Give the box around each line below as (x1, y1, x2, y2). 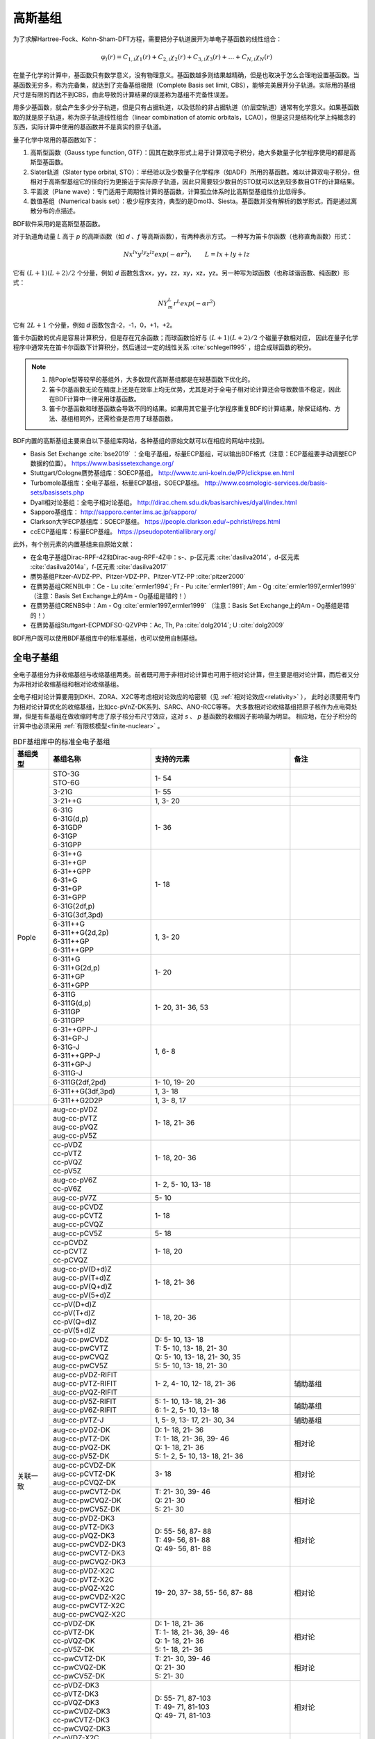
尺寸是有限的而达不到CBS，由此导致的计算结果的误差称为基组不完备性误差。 (12, 90, 233, 99)
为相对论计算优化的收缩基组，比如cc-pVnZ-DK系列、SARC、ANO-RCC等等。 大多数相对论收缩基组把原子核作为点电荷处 (12, 703, 358, 711)
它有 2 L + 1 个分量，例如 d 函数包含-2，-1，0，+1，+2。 (12, 321, 176, 329)
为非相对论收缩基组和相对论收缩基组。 (12, 680, 123, 688)
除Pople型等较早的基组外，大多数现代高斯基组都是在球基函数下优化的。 (49, 376, 254, 384)
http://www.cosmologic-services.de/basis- (204, 479, 328, 487)
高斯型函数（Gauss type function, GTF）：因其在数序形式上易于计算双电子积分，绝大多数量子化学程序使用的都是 (30, 148, 350, 157)
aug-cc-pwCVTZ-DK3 (53, 1548, 126, 1558)
